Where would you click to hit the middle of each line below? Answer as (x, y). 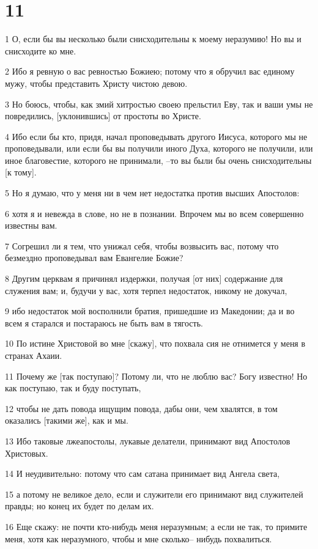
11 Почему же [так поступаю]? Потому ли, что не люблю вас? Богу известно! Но (156, 376)
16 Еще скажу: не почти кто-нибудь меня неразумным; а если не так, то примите (156, 526)
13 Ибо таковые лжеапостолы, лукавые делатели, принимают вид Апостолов (148, 440)
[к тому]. (21, 172)
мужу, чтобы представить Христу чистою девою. (96, 83)
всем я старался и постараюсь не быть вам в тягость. (104, 322)
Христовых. (27, 453)
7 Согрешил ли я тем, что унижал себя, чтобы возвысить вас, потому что (142, 245)
